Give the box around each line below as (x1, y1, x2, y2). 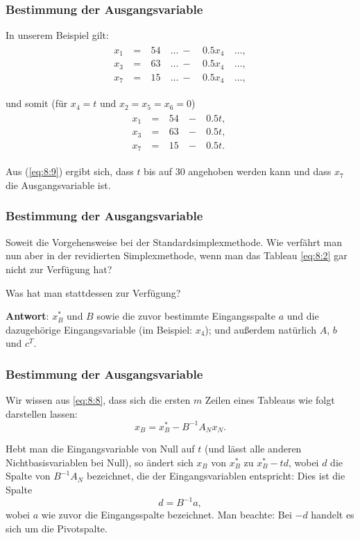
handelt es (311, 507, 354, 522)
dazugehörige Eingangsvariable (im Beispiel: (6, 322, 192, 336)
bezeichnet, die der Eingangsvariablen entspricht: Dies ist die (87, 468, 345, 483)
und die (286, 309, 319, 323)
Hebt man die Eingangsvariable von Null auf (6, 441, 195, 456)
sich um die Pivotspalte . (6, 521, 108, 535)
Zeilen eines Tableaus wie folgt (205, 393, 335, 407)
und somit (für (6, 96, 68, 111)
